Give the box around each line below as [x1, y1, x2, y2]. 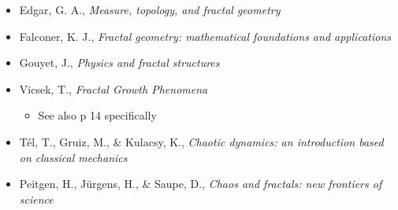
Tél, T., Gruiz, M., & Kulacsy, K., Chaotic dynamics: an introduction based [19, 133, 384, 149]
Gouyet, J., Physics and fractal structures [19, 54, 220, 71]
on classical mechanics [19, 149, 128, 165]
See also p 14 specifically [38, 107, 157, 123]
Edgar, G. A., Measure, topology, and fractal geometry [19, 2, 281, 17]
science [19, 190, 54, 207]
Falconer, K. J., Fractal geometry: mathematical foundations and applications [19, 28, 391, 44]
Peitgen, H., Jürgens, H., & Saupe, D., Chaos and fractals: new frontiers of [19, 175, 382, 192]
